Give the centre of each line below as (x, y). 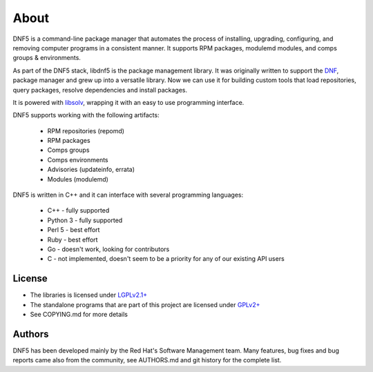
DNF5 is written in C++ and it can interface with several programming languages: (128, 195)
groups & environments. (47, 58)
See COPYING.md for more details (79, 315)
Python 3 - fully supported (85, 220)
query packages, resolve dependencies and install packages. (100, 90)
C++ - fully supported (78, 211)
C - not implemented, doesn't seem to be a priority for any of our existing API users (166, 259)
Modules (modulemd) (78, 179)
